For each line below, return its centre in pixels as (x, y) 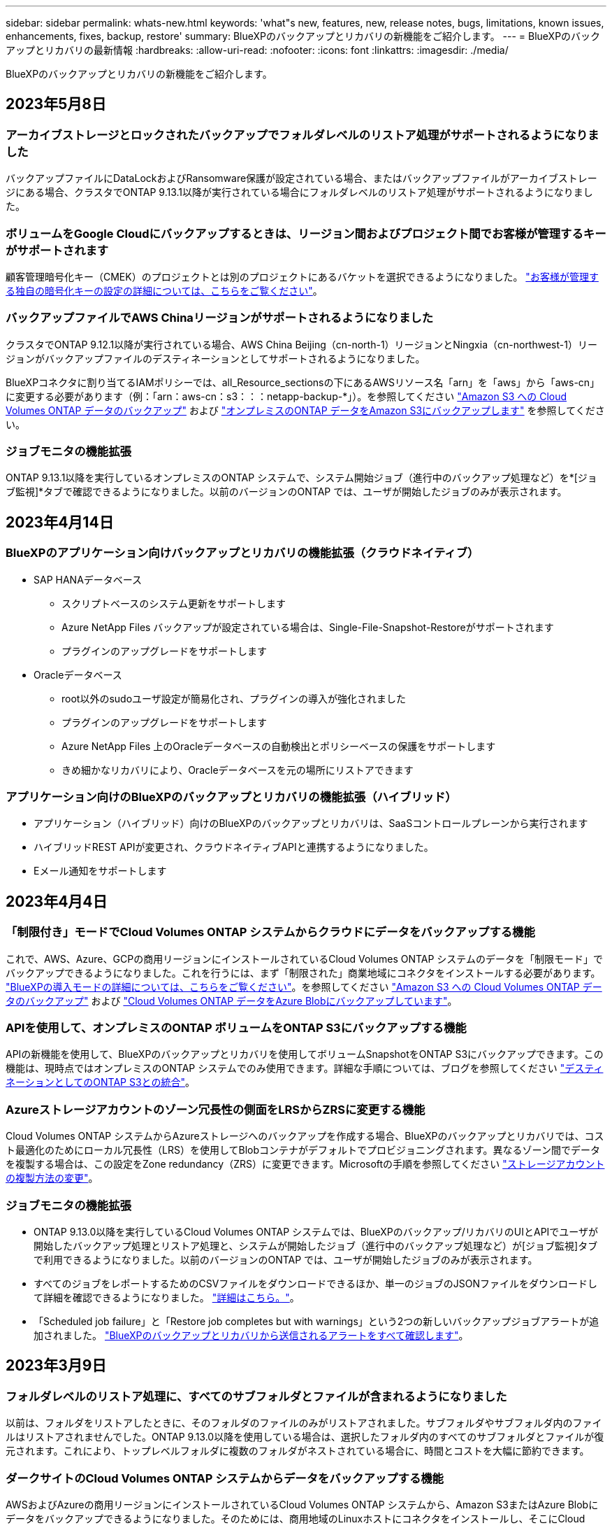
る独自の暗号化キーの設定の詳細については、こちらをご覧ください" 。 (164, 290)
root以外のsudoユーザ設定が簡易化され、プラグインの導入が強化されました (234, 698)
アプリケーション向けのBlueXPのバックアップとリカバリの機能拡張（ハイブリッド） (231, 797)
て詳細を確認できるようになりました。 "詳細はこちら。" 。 (167, 1297)
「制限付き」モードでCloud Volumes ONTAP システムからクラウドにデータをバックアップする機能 (270, 932)
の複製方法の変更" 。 (52, 1178)
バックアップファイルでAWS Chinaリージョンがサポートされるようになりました (220, 318)
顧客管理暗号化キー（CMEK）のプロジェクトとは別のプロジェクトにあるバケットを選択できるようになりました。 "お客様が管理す (302, 276)
